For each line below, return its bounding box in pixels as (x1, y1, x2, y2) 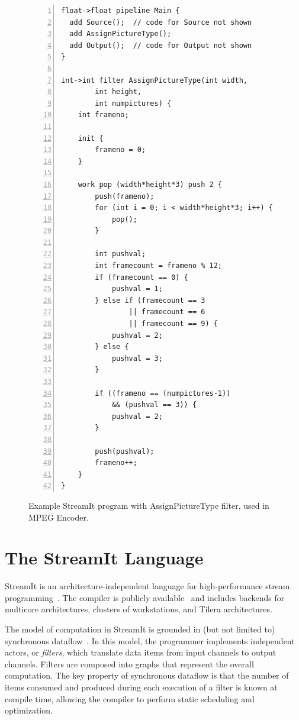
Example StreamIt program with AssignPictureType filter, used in (28, 499, 269, 511)
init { (78, 134, 104, 143)
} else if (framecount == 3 (95, 296, 205, 305)
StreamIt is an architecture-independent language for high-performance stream (5, 580, 290, 592)
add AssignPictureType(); (69, 30, 172, 38)
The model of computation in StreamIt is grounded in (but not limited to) (5, 623, 275, 635)
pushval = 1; (111, 285, 163, 293)
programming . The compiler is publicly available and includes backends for (5, 591, 285, 603)
